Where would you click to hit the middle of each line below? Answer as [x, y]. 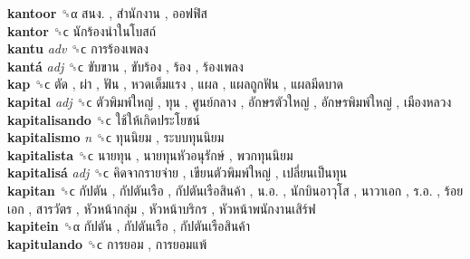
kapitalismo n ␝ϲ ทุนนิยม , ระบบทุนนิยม [116, 137]
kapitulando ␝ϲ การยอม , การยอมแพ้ [107, 243]
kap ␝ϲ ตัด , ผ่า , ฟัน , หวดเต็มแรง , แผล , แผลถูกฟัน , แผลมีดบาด [175, 84]
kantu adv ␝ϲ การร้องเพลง [78, 48]
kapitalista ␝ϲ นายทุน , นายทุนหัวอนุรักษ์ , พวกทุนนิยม [150, 154]
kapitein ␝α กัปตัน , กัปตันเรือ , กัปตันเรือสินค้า [129, 226]
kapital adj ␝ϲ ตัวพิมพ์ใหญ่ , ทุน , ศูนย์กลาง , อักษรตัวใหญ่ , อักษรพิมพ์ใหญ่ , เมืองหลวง [230, 101]
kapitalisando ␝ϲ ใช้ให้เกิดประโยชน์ [104, 119]
